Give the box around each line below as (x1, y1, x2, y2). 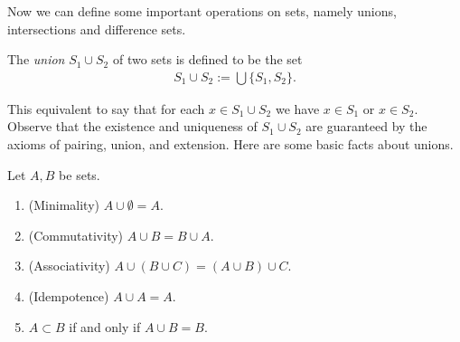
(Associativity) (28, 256, 110, 275)
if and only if (69, 317, 141, 336)
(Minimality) (28, 195, 99, 214)
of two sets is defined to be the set (112, 50, 303, 69)
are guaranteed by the (305, 117, 427, 136)
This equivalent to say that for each (7, 99, 205, 118)
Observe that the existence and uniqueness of (7, 117, 258, 136)
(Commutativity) (28, 225, 124, 244)
